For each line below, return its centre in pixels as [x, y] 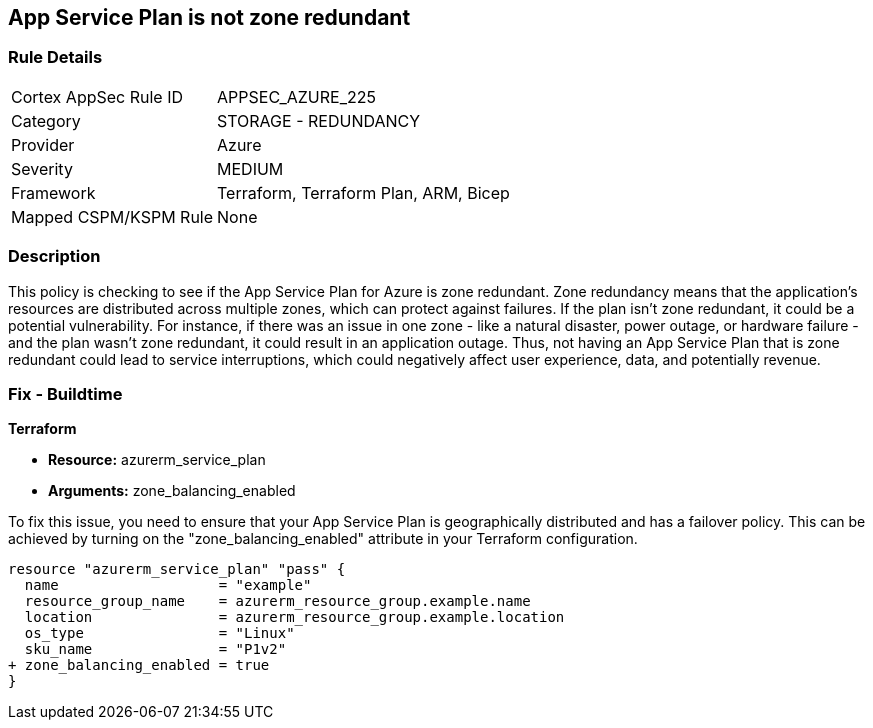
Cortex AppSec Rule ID [97, 96]
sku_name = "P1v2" [155, 649]
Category [46, 120]
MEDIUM [250, 168]
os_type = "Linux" [159, 633]
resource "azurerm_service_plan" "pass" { [177, 569]
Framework [53, 192]
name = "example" [168, 585]
